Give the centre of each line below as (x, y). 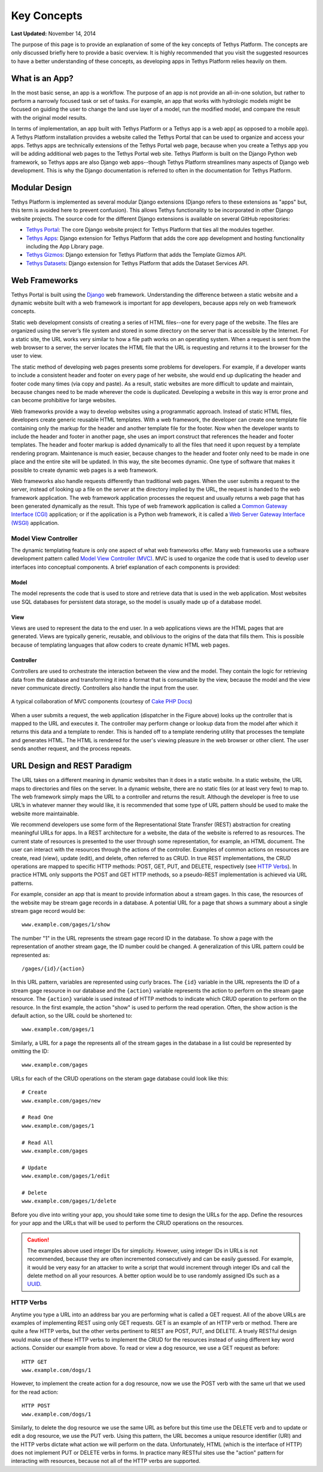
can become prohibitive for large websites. (64, 400)
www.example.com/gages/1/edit (66, 1176)
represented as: (31, 955)
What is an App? (42, 78)
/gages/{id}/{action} (53, 969)
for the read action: (35, 1392)
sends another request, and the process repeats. (71, 749)
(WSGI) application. (35, 523)
